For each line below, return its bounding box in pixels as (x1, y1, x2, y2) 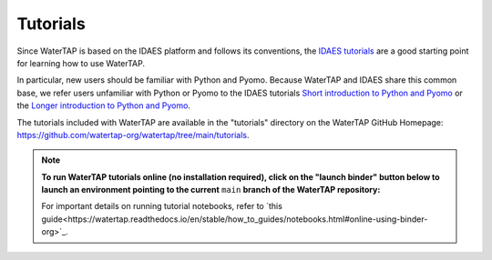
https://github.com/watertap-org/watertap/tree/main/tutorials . (16, 129, 250, 140)
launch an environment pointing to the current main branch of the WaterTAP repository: (41, 185, 381, 195)
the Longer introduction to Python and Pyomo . (16, 100, 191, 111)
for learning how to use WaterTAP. (16, 57, 146, 68)
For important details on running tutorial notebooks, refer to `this (41, 201, 282, 212)
